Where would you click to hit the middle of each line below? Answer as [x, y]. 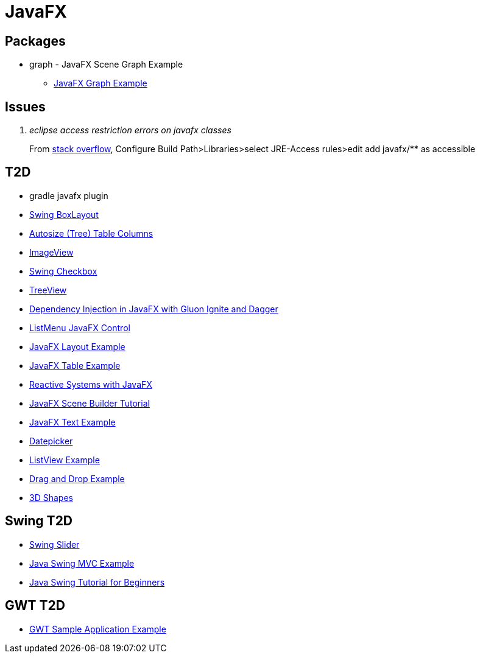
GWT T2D [35, 606]
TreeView [48, 290]
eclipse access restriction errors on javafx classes [130, 130]
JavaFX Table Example [75, 365]
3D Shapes [51, 497]
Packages [35, 41]
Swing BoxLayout [64, 214]
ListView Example [65, 460]
